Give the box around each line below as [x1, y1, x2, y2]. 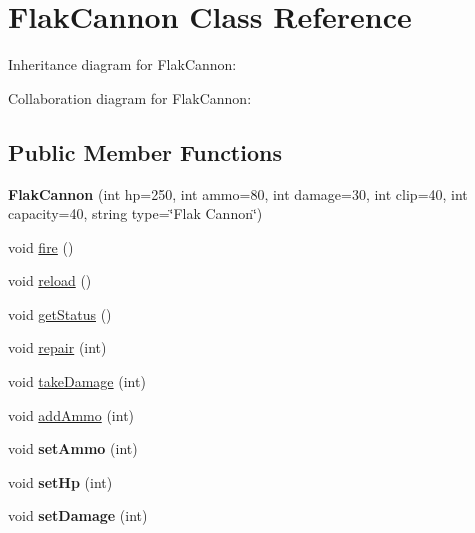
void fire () [8, 236, 74, 257]
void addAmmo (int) [8, 404, 135, 425]
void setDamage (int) [8, 505, 148, 526]
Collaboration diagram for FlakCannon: [8, 87, 252, 108]
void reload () [8, 270, 92, 291]
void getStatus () [8, 303, 112, 324]
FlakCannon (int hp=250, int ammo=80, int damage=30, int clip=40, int [8, 183, 468, 204]
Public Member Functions [8, 136, 282, 167]
